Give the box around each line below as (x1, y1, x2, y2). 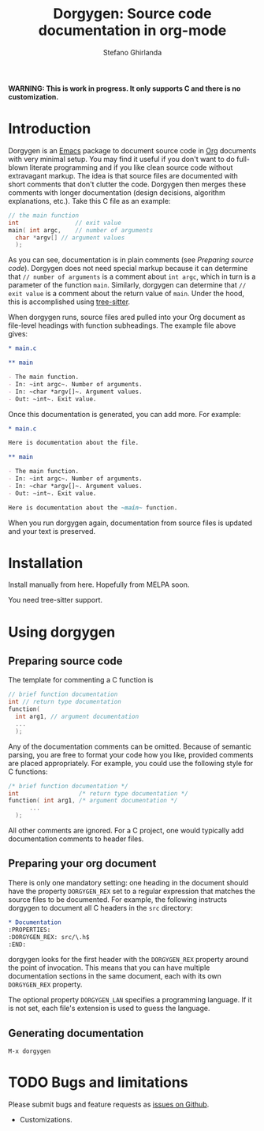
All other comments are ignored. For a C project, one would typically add (8, 826, 244, 836)
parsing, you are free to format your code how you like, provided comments (8, 750, 254, 759)
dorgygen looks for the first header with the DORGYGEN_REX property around (8, 955, 249, 964)
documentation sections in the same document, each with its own (8, 971, 222, 981)
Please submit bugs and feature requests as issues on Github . (8, 1099, 210, 1110)
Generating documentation (8, 1026, 144, 1039)
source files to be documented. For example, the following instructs (8, 894, 227, 904)
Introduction (8, 120, 91, 138)
